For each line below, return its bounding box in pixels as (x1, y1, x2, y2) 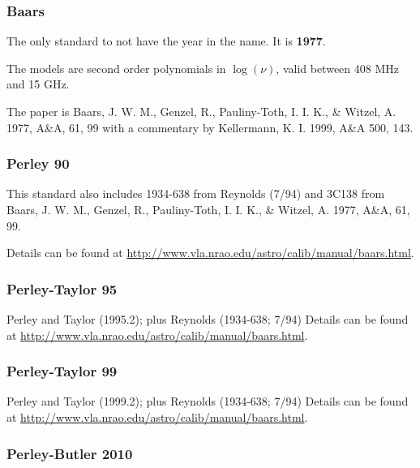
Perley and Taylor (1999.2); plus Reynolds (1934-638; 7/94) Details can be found (6, 393, 409, 410)
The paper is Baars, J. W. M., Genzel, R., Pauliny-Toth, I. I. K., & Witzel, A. (6, 103, 396, 119)
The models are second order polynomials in (6, 59, 226, 76)
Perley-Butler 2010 (6, 443, 133, 463)
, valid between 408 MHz (276, 59, 399, 76)
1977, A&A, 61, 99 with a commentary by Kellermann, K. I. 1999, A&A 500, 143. (6, 118, 414, 135)
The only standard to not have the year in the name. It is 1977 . (6, 32, 326, 49)
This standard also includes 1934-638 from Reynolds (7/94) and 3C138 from (6, 185, 385, 202)
